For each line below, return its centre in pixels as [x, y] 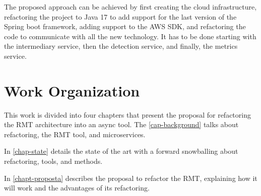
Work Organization [72, 90]
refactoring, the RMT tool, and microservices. [75, 134]
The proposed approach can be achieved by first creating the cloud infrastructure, [130, 7]
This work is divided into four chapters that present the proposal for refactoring [127, 114]
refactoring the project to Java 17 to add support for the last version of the [120, 16]
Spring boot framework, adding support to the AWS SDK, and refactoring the [125, 26]
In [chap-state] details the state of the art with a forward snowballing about [121, 151]
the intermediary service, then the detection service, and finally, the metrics [121, 46]
